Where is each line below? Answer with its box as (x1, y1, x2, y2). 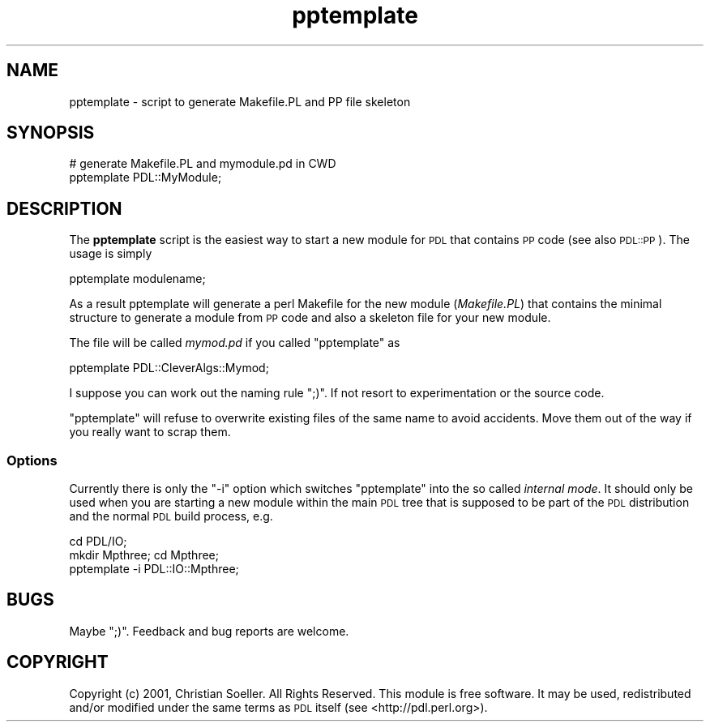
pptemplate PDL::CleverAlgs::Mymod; (69, 361, 269, 375)
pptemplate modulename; (69, 272, 206, 286)
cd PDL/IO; (69, 534, 127, 549)
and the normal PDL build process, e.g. (69, 509, 273, 524)
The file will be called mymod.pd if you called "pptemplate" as (69, 336, 400, 350)
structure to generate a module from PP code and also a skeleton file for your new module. (69, 310, 551, 325)
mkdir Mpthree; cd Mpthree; (69, 548, 219, 563)
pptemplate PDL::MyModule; (69, 170, 222, 185)
